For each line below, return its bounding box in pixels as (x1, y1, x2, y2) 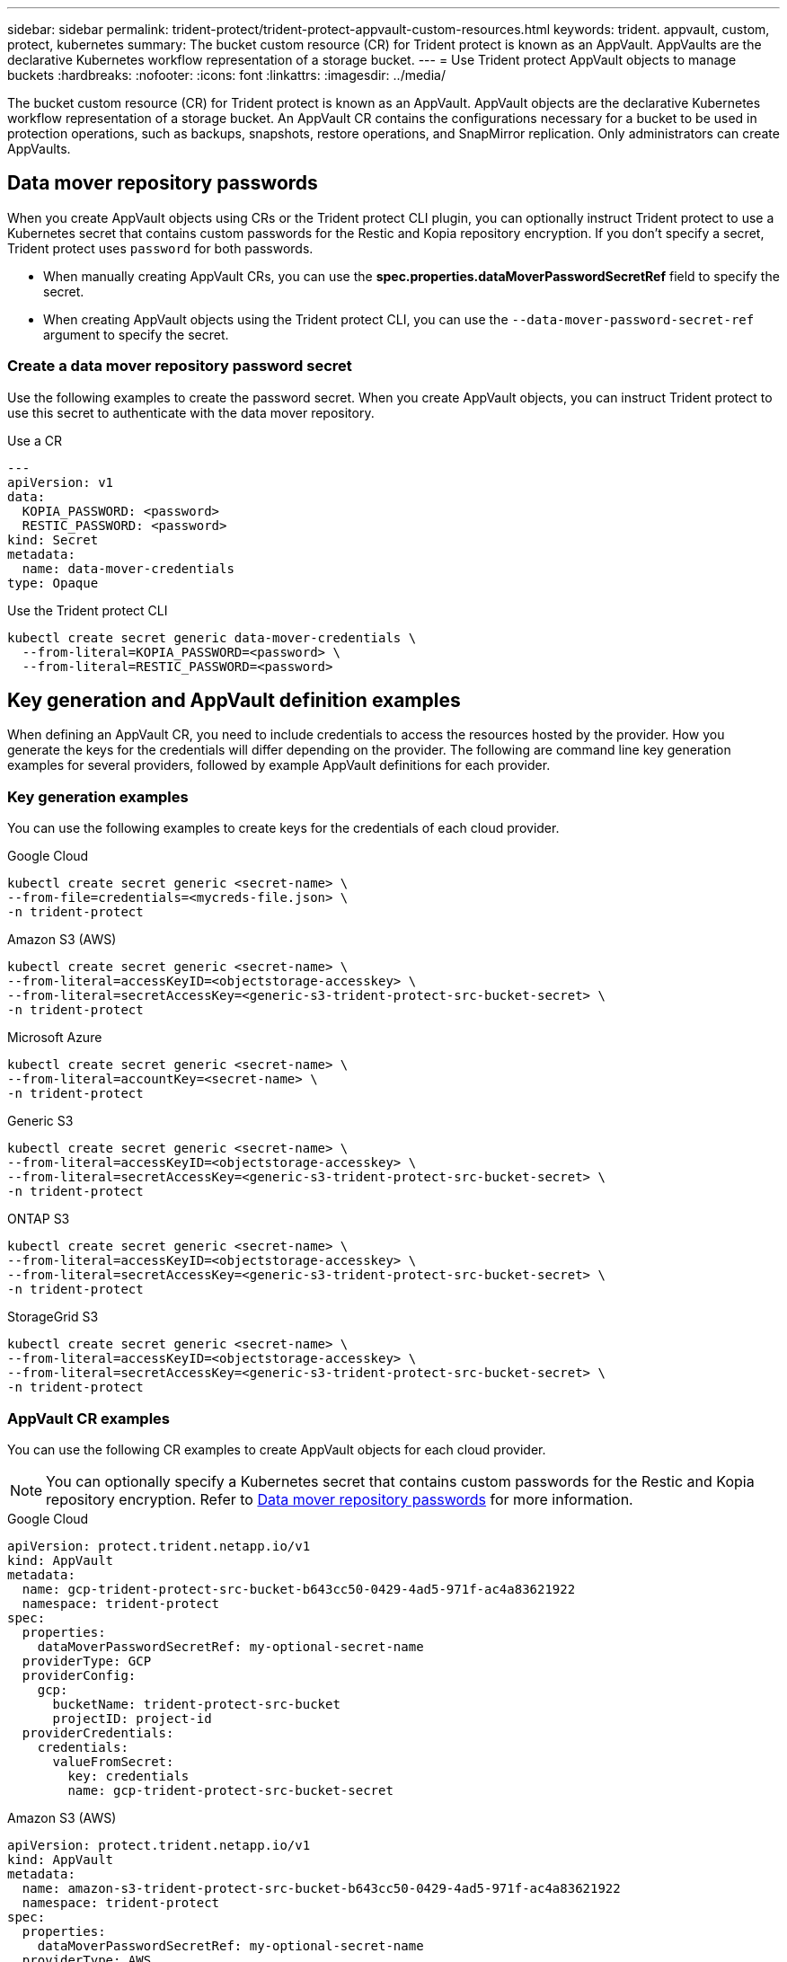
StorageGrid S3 (7, 1309, 99, 1325)
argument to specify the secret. (43, 326, 229, 342)
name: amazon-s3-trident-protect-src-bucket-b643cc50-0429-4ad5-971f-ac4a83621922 (22, 1880, 621, 1896)
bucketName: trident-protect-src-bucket (52, 1696, 340, 1711)
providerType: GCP (22, 1653, 152, 1668)
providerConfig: (22, 1667, 137, 1683)
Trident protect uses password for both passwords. (7, 240, 314, 256)
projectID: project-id (52, 1710, 212, 1726)
